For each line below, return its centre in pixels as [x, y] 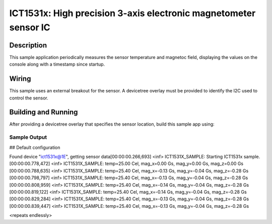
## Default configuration [35, 147]
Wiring [20, 79]
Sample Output [28, 137]
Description [28, 45]
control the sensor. [29, 98]
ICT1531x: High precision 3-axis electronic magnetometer [132, 13]
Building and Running [44, 112]
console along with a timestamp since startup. [57, 64]
